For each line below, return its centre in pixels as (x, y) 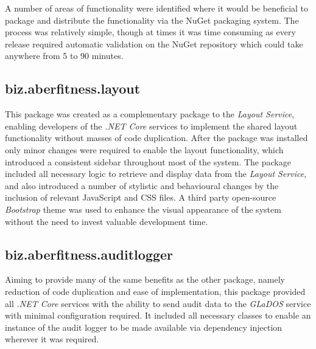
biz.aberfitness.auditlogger (89, 254)
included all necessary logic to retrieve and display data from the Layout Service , (156, 174)
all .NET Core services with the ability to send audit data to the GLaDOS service (158, 303)
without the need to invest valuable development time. (107, 221)
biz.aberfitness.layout (73, 88)
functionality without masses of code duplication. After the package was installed (156, 138)
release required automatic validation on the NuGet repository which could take (154, 43)
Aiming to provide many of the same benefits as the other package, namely (145, 279)
